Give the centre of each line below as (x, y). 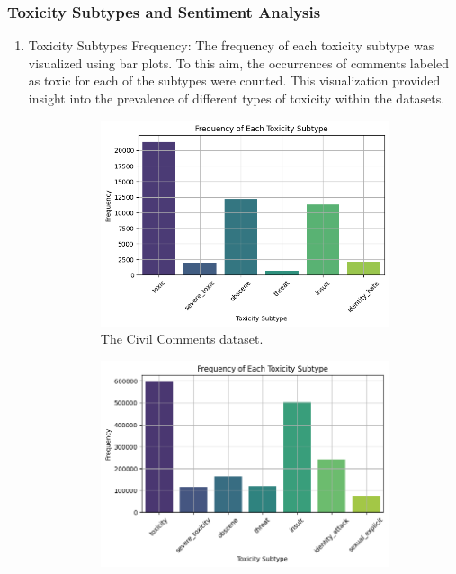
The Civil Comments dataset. (182, 339)
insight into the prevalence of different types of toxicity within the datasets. (237, 98)
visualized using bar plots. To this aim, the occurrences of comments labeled (239, 63)
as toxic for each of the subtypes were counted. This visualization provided (234, 81)
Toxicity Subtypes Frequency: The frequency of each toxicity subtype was (231, 45)
